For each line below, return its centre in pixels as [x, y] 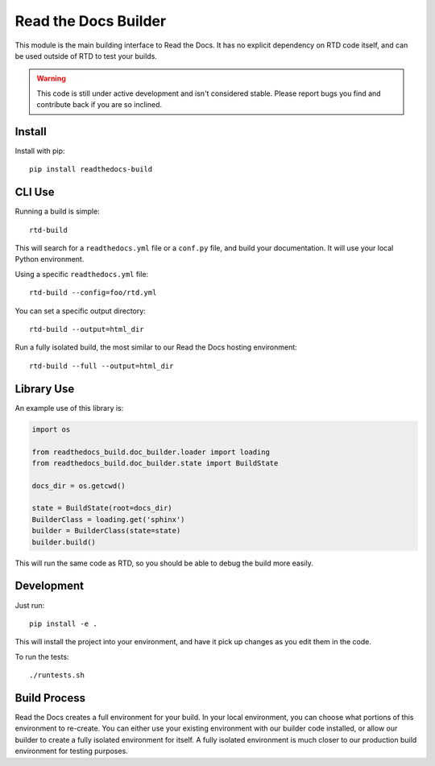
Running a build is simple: [57, 211]
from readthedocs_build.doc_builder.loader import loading [151, 452]
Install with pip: [40, 151]
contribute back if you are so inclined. [99, 105]
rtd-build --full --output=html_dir [101, 366]
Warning [51, 79]
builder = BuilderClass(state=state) [106, 531]
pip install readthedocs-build [91, 170]
